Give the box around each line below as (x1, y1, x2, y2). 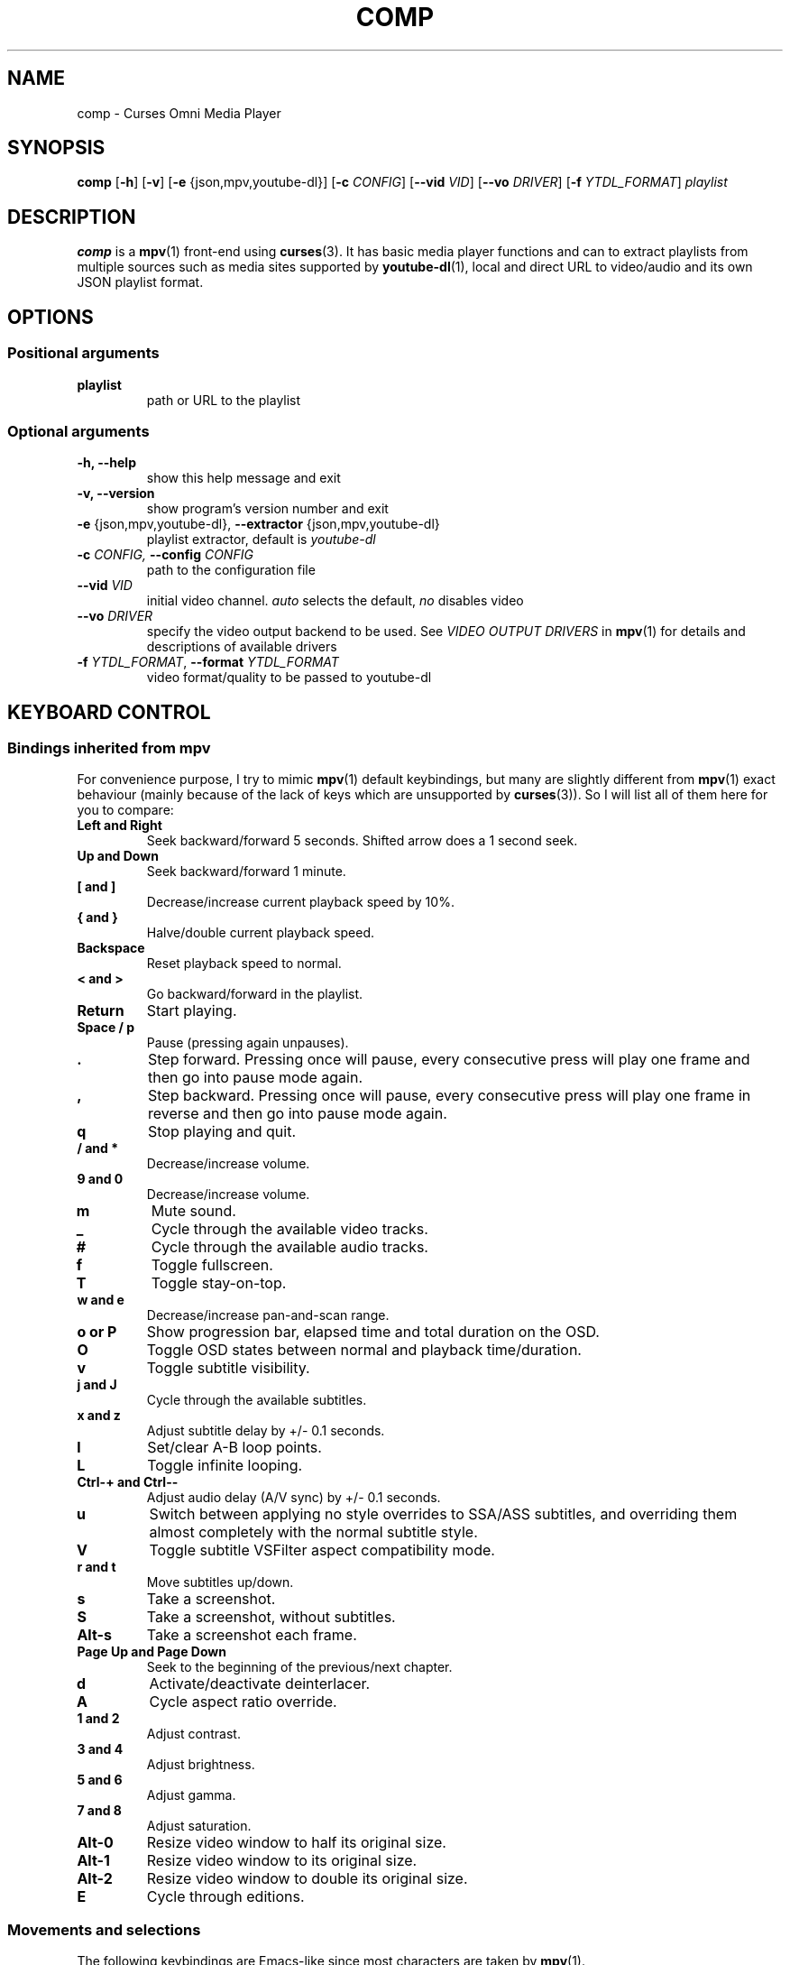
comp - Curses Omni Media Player (77, 105, 281, 121)
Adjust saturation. (146, 1818, 252, 1834)
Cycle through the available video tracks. (151, 1220, 428, 1239)
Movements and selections (7, 1920, 201, 1939)
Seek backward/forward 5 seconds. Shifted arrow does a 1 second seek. (146, 833, 578, 849)
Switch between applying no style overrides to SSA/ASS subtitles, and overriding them (149, 1505, 738, 1524)
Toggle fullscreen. (151, 1256, 273, 1275)
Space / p (77, 1019, 135, 1036)
